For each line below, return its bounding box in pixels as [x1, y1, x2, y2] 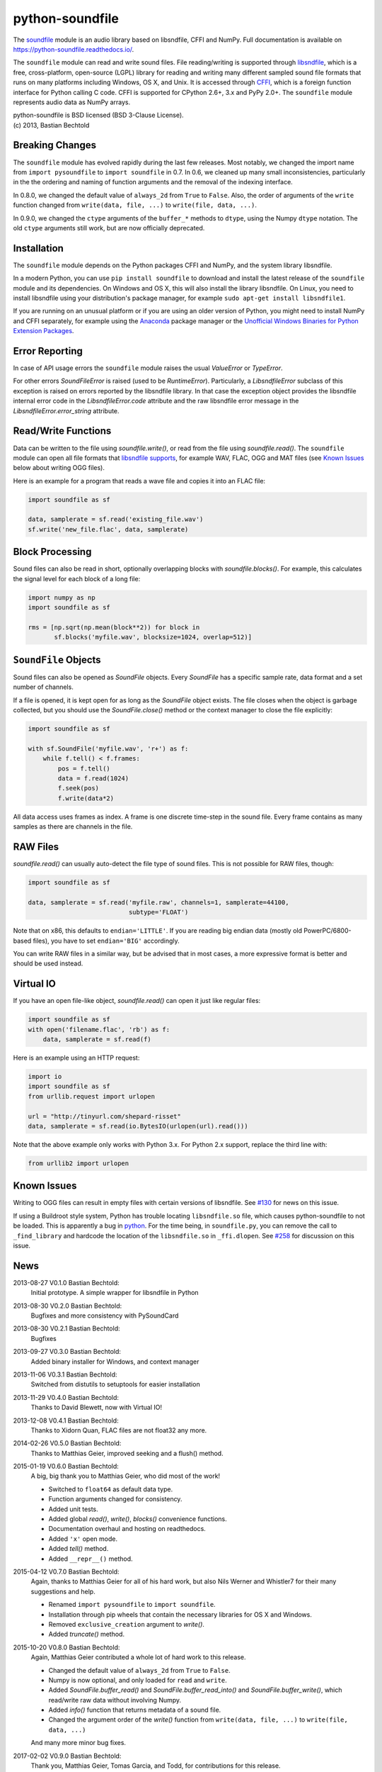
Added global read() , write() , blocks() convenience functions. [48, 1515, 227, 1523]
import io [28, 1072, 62, 1080]
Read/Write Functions [13, 425, 112, 437]
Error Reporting [13, 344, 83, 357]
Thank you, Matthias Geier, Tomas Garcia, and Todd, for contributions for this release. [30, 1761, 281, 1770]
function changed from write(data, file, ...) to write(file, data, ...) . [13, 201, 257, 209]
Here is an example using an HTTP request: [13, 1053, 140, 1062]
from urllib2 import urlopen [28, 1159, 129, 1167]
